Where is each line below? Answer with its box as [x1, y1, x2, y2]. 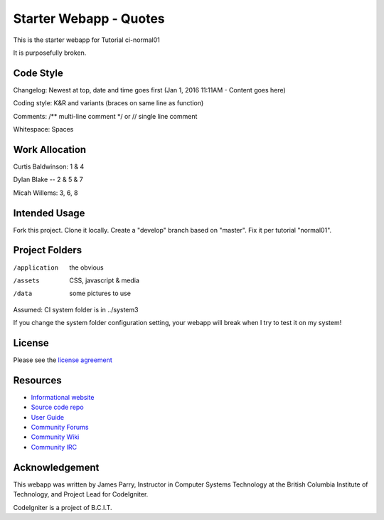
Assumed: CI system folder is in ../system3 [13, 305, 139, 314]
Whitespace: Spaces [13, 125, 74, 134]
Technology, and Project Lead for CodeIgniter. [13, 490, 149, 499]
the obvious [69, 263, 104, 272]
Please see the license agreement [13, 356, 113, 364]
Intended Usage [13, 207, 85, 219]
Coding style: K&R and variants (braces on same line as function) [13, 99, 204, 107]
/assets [13, 276, 41, 285]
